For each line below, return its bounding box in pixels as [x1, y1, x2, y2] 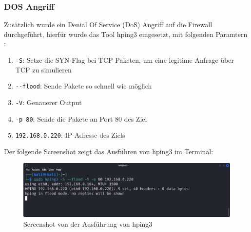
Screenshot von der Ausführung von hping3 [23, 219, 153, 229]
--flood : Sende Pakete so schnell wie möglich [15, 81, 152, 91]
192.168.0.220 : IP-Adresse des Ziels [15, 130, 125, 140]
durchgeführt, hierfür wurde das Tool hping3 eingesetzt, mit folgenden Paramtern [4, 29, 248, 39]
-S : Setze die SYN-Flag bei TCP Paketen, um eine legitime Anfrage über [15, 55, 234, 65]
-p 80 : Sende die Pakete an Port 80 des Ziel [15, 113, 147, 124]
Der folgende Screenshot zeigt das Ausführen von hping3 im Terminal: [4, 146, 213, 156]
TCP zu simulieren [15, 64, 72, 74]
